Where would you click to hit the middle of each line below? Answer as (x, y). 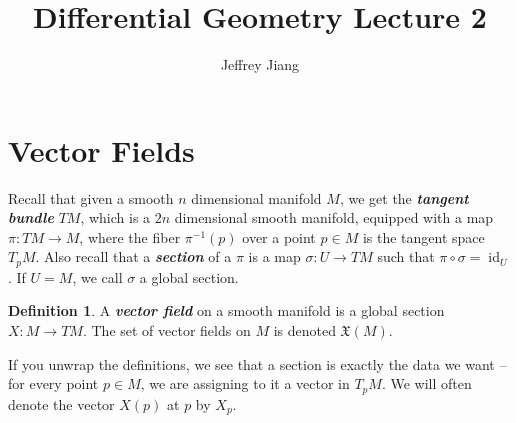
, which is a (115, 217)
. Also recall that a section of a (133, 256)
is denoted (304, 330)
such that (406, 256)
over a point (279, 236)
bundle (31, 217)
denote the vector (61, 403)
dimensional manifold (256, 197)
